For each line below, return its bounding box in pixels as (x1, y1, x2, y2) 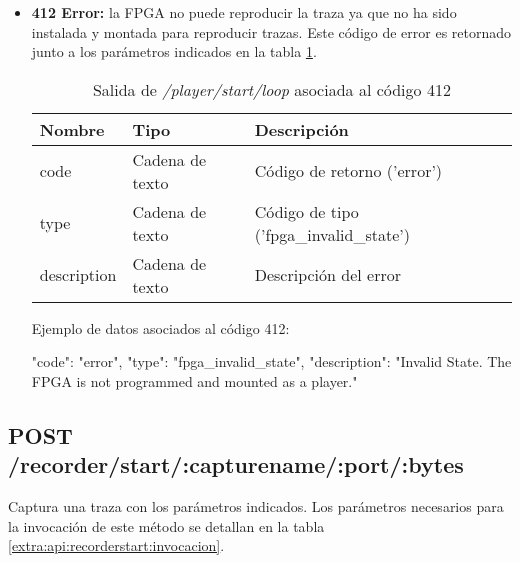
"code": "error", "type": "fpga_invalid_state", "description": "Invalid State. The (31, 351, 512, 372)
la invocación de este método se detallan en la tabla (8, 515, 325, 536)
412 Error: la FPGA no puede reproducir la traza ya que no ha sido (31, 2, 457, 22)
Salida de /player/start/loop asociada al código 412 (92, 77, 451, 101)
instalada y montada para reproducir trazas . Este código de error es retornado (31, 21, 512, 42)
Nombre (39, 117, 105, 141)
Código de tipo (254, 199, 359, 223)
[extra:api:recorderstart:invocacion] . (8, 535, 225, 556)
